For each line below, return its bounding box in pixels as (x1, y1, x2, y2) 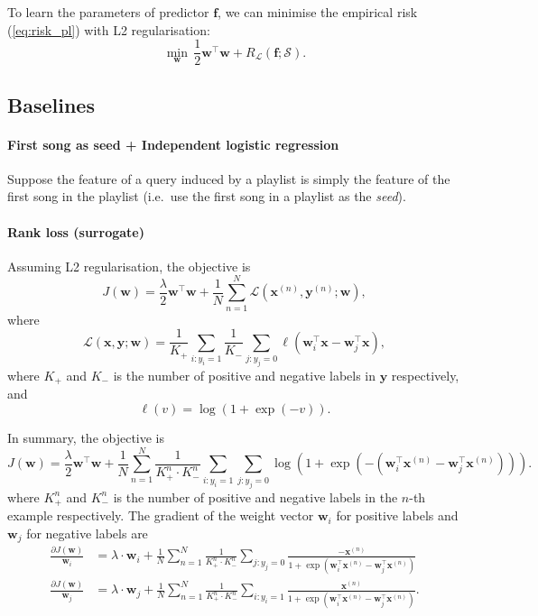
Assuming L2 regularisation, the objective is (7, 256, 251, 275)
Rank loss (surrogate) (7, 222, 144, 241)
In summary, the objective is (7, 428, 165, 446)
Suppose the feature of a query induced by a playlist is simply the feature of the (7, 169, 450, 188)
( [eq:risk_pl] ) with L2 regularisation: (7, 20, 210, 39)
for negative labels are (26, 523, 148, 542)
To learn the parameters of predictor (7, 3, 209, 21)
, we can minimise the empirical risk (218, 3, 418, 21)
